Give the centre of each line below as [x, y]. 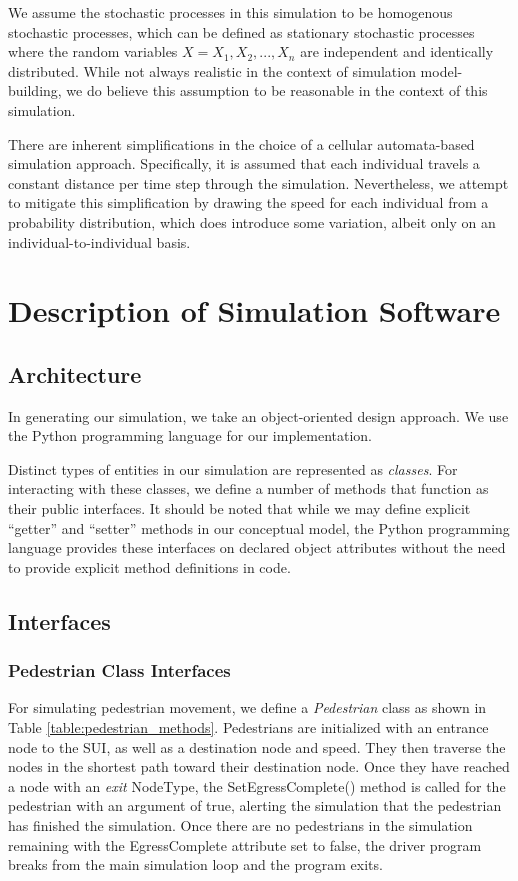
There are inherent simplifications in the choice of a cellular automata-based [241, 143]
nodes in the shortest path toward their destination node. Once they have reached [259, 766]
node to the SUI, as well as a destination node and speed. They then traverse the [257, 746]
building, [35, 90]
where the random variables [93, 51]
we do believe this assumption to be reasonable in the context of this [277, 90]
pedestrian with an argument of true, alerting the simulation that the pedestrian [255, 805]
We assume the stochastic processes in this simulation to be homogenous [230, 12]
